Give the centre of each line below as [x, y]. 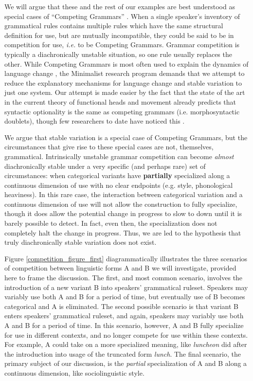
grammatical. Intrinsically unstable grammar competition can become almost [119, 156]
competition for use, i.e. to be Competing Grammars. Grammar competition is [122, 45]
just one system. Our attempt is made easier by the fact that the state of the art [125, 92]
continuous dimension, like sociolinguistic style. [74, 372]
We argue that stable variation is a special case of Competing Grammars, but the [126, 137]
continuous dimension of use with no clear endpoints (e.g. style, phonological [119, 185]
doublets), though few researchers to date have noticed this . [95, 121]
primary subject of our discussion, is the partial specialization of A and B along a [126, 363]
